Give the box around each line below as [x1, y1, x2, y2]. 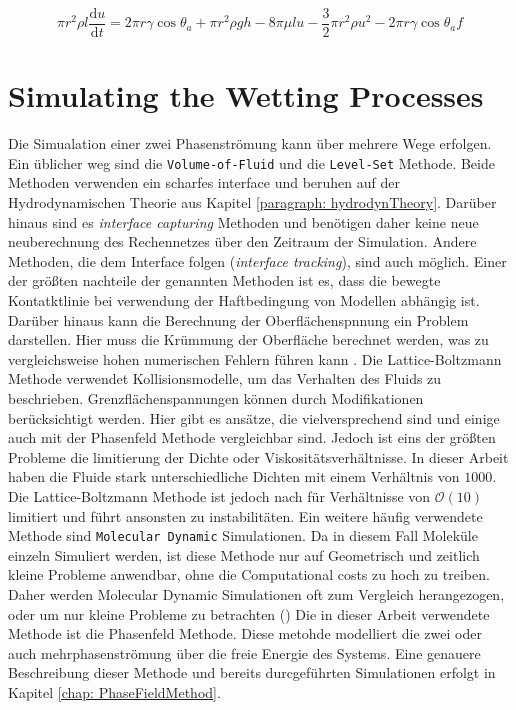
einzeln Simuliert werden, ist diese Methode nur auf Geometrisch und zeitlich [8, 544, 480, 565]
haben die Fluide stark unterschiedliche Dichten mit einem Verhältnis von [8, 466, 460, 487]
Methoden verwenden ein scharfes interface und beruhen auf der [8, 172, 400, 193]
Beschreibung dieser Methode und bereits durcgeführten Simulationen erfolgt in [8, 662, 496, 683]
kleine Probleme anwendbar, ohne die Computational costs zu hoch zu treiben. [8, 564, 490, 585]
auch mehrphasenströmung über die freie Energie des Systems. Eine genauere [8, 642, 481, 663]
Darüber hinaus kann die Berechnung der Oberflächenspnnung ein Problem [8, 309, 469, 330]
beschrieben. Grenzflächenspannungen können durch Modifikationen [8, 387, 424, 408]
